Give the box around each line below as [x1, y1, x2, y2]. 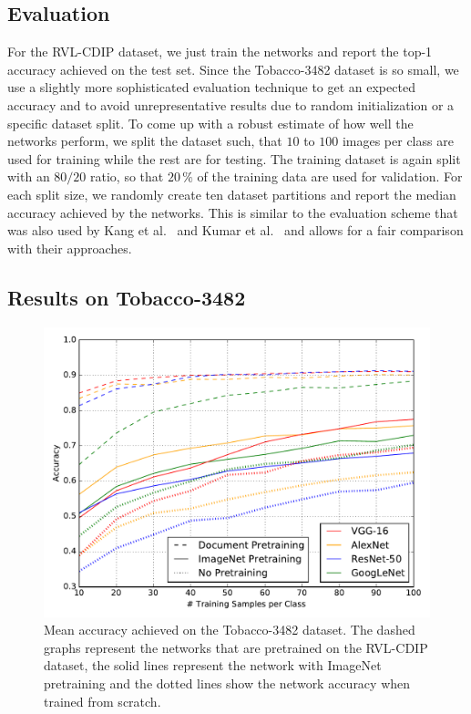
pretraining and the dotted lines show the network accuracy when [44, 673, 411, 692]
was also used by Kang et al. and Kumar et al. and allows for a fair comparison [7, 221, 464, 240]
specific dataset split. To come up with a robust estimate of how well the [7, 113, 414, 132]
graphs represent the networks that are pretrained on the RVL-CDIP [44, 637, 428, 657]
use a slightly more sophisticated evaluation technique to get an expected [7, 78, 415, 97]
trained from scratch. [44, 691, 161, 710]
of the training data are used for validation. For [197, 167, 463, 186]
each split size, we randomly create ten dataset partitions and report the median [7, 184, 456, 203]
